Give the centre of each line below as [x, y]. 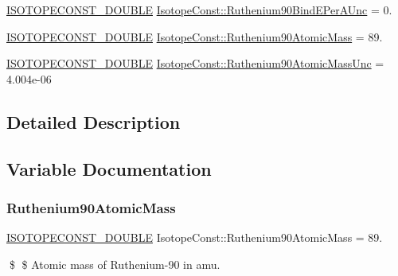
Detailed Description [94, 121]
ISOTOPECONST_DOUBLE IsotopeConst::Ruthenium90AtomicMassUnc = [195, 63]
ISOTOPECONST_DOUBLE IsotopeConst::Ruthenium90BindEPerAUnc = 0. [199, 10]
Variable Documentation [109, 168]
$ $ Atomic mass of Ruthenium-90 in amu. [115, 264]
